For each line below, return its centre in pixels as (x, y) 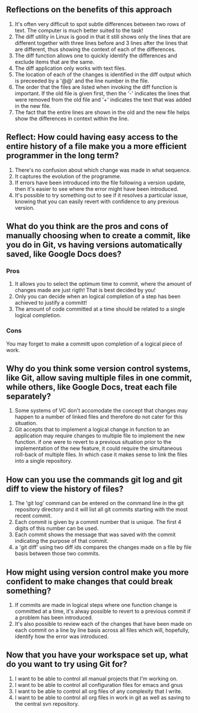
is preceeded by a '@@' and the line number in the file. (82, 81)
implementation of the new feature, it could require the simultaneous (98, 448)
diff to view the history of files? (65, 489)
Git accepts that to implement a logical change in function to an (92, 430)
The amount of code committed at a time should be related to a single (100, 309)
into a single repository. (43, 461)
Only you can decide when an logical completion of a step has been (98, 296)
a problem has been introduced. (54, 618)
